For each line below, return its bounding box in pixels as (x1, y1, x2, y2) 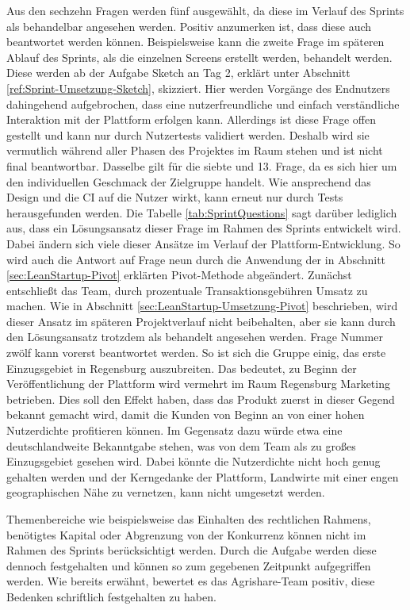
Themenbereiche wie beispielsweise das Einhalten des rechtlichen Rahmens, (6, 511, 371, 527)
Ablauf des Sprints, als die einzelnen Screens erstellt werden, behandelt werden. (6, 48, 393, 65)
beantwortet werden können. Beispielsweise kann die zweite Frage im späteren (6, 33, 385, 50)
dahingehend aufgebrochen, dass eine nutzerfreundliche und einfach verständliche (6, 95, 400, 112)
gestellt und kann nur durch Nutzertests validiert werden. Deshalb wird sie (6, 126, 370, 143)
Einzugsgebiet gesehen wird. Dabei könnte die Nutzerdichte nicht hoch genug (6, 453, 381, 470)
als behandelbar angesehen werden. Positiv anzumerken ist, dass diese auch (6, 17, 372, 34)
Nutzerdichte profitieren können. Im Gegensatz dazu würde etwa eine (6, 422, 343, 439)
